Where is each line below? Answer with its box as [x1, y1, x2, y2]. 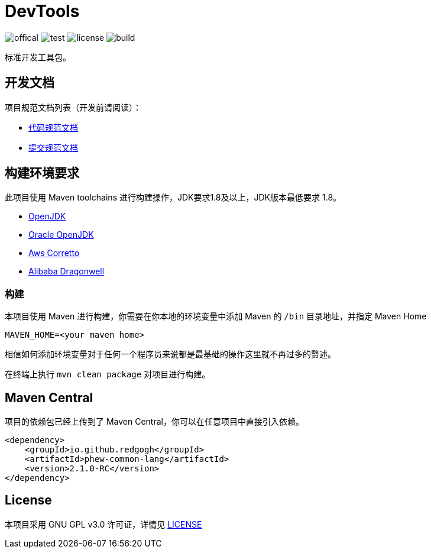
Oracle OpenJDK [28, 229, 94, 240]
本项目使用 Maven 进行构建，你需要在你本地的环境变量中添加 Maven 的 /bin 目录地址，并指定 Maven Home [5, 311, 427, 322]
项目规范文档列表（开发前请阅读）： [5, 102, 141, 112]
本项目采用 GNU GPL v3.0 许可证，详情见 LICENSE [5, 519, 202, 529]
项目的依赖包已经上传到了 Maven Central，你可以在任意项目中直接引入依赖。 [5, 416, 304, 427]
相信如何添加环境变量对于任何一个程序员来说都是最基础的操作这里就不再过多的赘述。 [5, 349, 336, 360]
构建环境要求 [5, 166, 79, 181]
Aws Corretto [28, 248, 80, 258]
